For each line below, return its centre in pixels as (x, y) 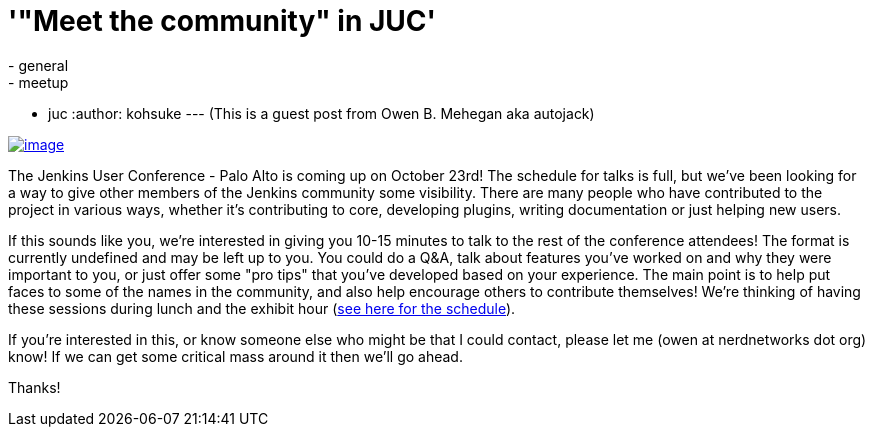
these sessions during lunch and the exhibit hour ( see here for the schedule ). (262, 308)
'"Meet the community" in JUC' (222, 21)
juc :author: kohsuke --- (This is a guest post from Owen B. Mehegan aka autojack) (321, 113)
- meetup (38, 82)
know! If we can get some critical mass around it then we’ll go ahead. (235, 356)
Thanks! (34, 387)
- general (38, 65)
